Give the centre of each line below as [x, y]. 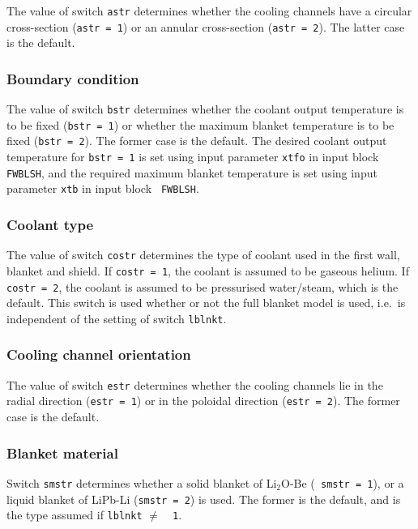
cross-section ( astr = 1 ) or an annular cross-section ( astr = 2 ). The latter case [206, 26]
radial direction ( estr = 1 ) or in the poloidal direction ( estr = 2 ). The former [203, 401]
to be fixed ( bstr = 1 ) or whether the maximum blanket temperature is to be [200, 124]
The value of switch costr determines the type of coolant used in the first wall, [203, 255]
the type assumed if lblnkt [75, 515]
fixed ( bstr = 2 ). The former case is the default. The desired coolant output [197, 141]
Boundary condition [73, 78]
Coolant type [50, 224]
